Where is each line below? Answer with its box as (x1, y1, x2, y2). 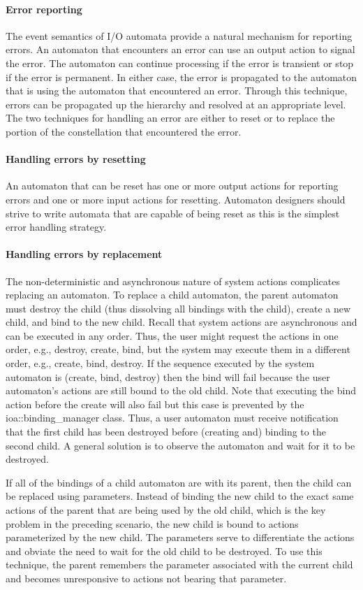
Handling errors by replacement (6, 247, 163, 261)
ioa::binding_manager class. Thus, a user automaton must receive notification (6, 410, 339, 425)
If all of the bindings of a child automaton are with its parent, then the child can (6, 475, 352, 489)
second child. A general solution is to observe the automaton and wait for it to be (6, 438, 355, 452)
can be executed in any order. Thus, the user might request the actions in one (6, 328, 339, 343)
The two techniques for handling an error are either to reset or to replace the (6, 110, 335, 125)
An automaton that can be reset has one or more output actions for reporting (6, 178, 339, 193)
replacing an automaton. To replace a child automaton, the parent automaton (6, 287, 339, 302)
